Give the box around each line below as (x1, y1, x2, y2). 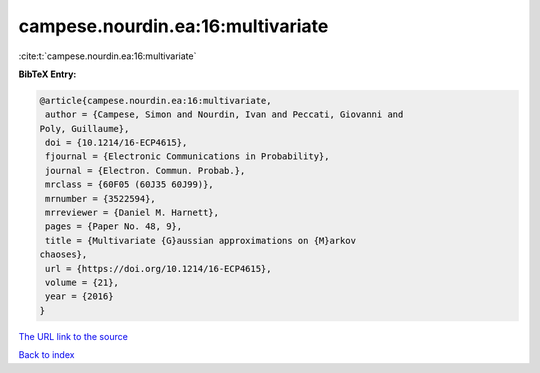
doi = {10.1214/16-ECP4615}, (45, 137, 188, 149)
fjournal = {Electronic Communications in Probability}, (45, 151, 330, 162)
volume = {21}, (45, 277, 120, 288)
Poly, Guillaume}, (39, 123, 130, 134)
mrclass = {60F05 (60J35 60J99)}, (45, 179, 214, 190)
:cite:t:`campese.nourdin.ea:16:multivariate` (18, 50, 197, 62)
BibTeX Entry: (18, 68, 77, 80)
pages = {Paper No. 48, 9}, (45, 221, 183, 232)
